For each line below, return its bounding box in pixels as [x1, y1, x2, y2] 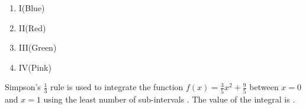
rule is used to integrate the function [50, 81, 183, 93]
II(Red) [18, 21, 46, 34]
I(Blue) [18, 2, 45, 14]
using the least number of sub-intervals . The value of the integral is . [43, 93, 295, 105]
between [249, 81, 279, 93]
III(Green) [18, 41, 57, 54]
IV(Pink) [18, 61, 51, 73]
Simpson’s [5, 81, 41, 93]
